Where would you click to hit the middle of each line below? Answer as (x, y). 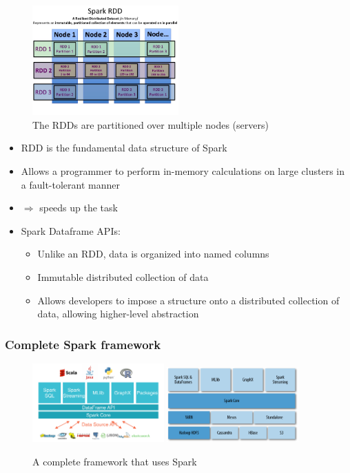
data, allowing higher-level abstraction (118, 314)
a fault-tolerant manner (71, 184)
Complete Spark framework (83, 344)
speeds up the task (79, 208)
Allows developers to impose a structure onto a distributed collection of (188, 300)
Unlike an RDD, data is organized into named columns (153, 254)
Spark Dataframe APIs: (71, 230)
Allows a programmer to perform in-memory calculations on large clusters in (183, 170)
